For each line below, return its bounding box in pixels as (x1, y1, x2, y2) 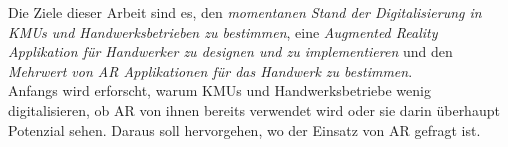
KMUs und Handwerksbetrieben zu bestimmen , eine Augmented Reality (8, 21, 438, 42)
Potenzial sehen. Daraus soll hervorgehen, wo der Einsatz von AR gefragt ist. (8, 119, 481, 140)
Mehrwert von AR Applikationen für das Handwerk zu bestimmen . (8, 60, 413, 81)
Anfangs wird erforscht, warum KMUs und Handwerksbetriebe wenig (8, 80, 431, 101)
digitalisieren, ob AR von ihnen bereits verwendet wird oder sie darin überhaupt (8, 99, 500, 120)
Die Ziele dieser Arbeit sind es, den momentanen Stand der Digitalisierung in (8, 2, 482, 22)
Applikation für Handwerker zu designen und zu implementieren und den (8, 41, 453, 62)
